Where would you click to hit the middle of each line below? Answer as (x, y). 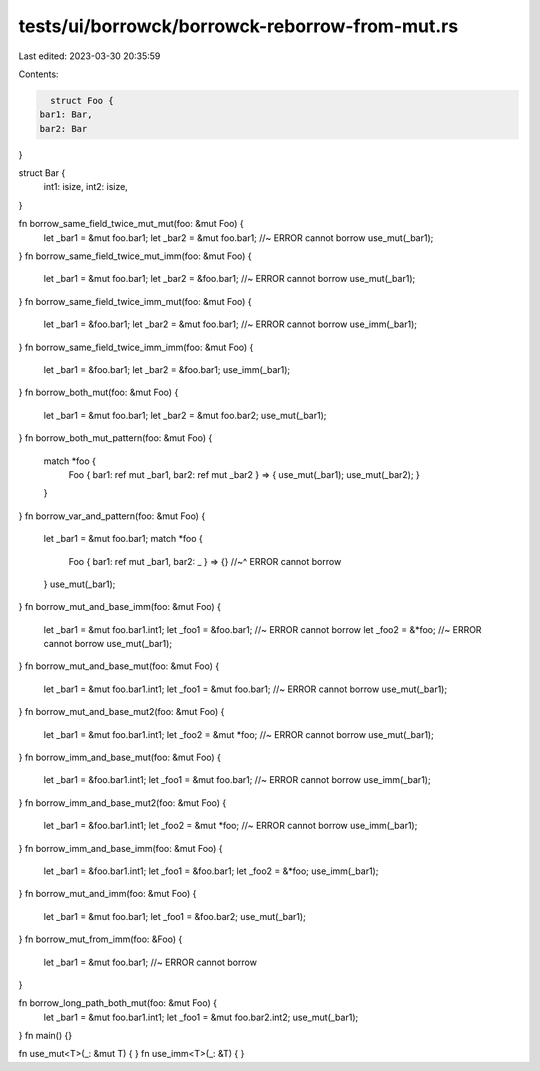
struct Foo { (82, 100)
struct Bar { (42, 173)
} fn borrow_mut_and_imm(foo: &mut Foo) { (107, 894)
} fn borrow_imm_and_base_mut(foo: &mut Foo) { (120, 757)
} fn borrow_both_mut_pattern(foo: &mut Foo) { (115, 438)
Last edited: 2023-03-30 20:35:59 (89, 56)
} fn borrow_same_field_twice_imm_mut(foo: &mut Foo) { (135, 301)
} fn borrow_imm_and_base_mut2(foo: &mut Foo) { (122, 802)
